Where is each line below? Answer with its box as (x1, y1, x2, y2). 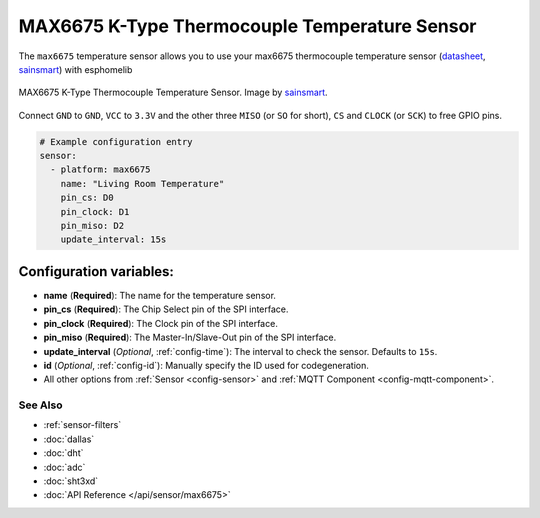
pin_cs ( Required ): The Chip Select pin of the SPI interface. (43, 303, 289, 315)
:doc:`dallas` (43, 433, 95, 445)
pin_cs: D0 (60, 192, 114, 204)
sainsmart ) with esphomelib (18, 63, 133, 75)
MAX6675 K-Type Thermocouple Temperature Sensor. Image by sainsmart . (18, 86, 329, 99)
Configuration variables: (18, 263, 175, 280)
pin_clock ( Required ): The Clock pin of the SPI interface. (43, 317, 279, 329)
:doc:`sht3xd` (43, 475, 99, 487)
